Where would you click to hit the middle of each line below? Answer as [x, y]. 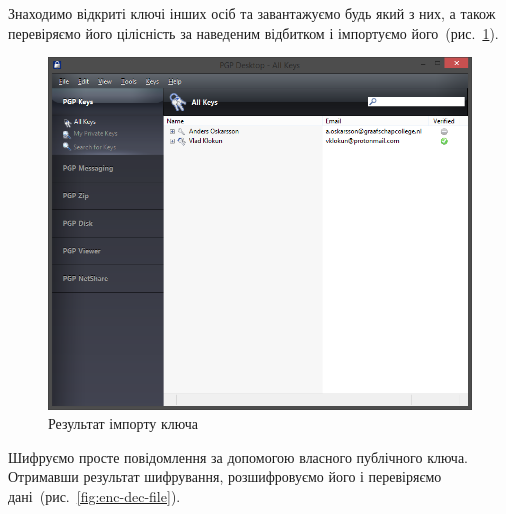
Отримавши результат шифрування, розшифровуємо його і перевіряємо [225, 476]
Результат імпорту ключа [123, 423]
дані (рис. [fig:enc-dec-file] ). [94, 496]
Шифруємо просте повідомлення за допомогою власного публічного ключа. [238, 456]
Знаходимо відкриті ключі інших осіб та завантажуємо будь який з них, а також [252, 13]
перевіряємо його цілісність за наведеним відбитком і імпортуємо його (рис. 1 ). [253, 32]
